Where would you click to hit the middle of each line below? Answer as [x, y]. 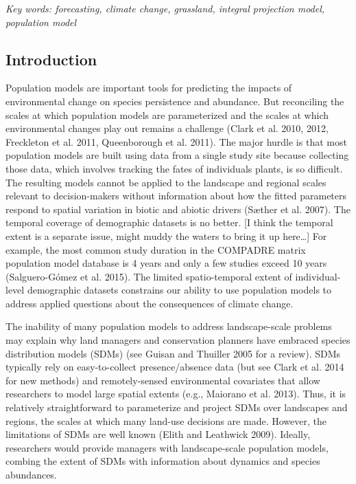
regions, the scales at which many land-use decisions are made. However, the [166, 420]
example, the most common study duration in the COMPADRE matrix [156, 249]
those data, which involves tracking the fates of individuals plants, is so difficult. [174, 168]
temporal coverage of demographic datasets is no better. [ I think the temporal [169, 222]
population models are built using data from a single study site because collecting [177, 155]
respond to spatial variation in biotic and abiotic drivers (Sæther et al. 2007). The [178, 209]
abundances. [31, 475]
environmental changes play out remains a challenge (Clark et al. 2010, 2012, [167, 128]
